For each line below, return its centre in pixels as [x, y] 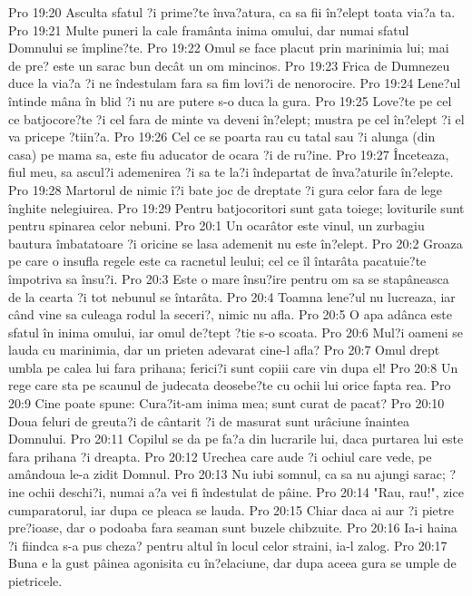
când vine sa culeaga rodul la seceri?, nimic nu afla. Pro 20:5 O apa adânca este [230, 314]
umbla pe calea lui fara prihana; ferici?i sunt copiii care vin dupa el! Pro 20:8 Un [233, 367]
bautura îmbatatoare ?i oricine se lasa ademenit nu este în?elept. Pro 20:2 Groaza [236, 243]
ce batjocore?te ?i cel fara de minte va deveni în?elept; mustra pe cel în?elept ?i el [236, 118]
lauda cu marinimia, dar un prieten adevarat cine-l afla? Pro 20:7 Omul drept [224, 350]
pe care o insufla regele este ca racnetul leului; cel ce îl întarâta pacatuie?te [217, 261]
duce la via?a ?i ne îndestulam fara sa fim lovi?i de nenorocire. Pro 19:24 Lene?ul [235, 83]
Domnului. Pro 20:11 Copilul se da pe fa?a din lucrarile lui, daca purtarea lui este [236, 439]
